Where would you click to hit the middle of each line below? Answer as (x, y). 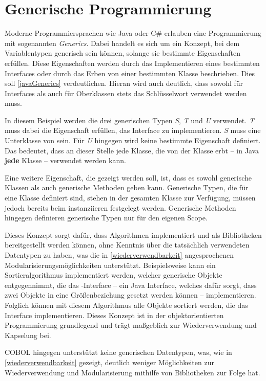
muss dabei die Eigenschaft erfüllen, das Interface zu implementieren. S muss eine (133, 130)
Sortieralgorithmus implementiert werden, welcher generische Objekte (114, 275)
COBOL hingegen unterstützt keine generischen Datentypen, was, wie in (118, 352)
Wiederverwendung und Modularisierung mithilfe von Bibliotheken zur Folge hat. (132, 372)
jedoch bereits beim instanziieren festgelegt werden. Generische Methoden (120, 207)
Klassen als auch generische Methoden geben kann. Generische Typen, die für (127, 187)
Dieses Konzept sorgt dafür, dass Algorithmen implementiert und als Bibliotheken (133, 234)
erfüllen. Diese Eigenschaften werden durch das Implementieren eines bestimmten (132, 63)
